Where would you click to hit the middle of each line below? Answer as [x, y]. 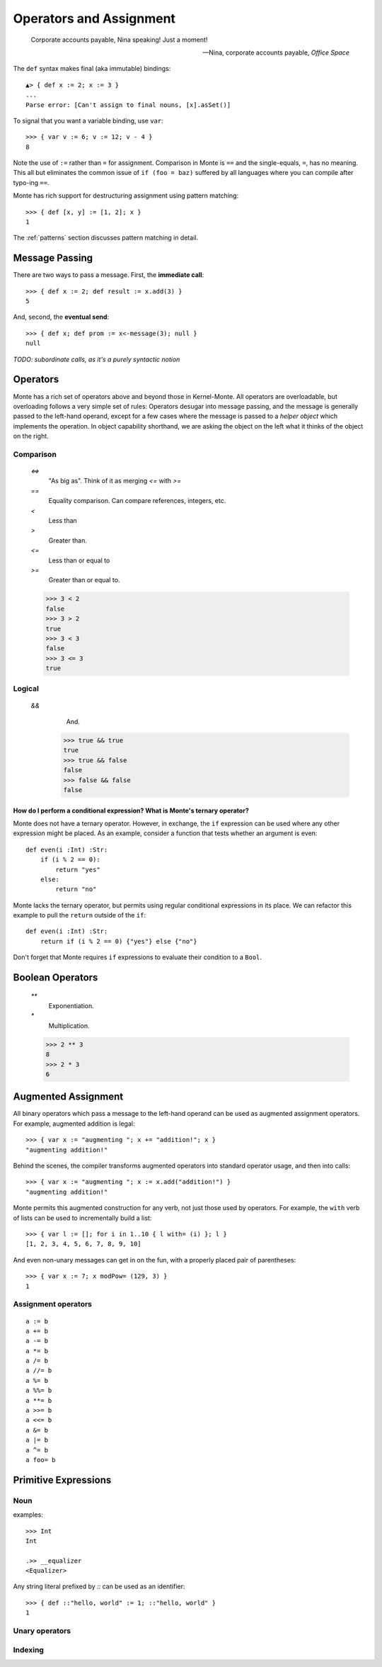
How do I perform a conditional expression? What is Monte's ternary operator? [131, 810]
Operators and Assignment [94, 18]
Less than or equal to [79, 560]
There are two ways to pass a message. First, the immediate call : [109, 275]
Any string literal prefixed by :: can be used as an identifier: [99, 1586]
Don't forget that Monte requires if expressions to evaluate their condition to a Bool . [137, 957]
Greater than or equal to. [84, 580]
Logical [26, 689]
